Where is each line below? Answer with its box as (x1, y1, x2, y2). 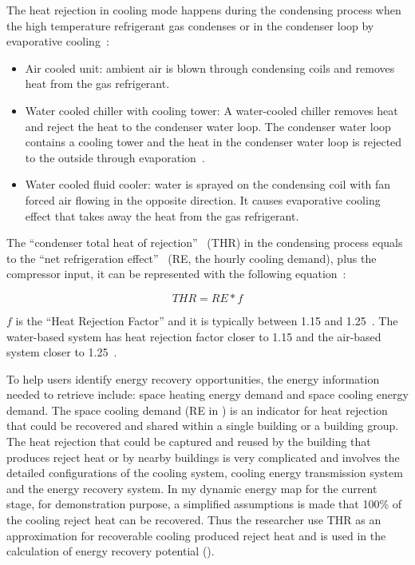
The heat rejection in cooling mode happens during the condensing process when (6, 2, 401, 18)
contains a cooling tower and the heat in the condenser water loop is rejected (25, 133, 402, 150)
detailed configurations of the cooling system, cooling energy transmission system (6, 464, 403, 481)
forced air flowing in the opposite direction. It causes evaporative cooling (25, 191, 381, 208)
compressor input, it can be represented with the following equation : (6, 265, 346, 282)
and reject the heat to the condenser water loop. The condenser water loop (25, 117, 391, 134)
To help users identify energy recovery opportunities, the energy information (6, 370, 380, 387)
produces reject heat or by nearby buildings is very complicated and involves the (6, 448, 400, 465)
